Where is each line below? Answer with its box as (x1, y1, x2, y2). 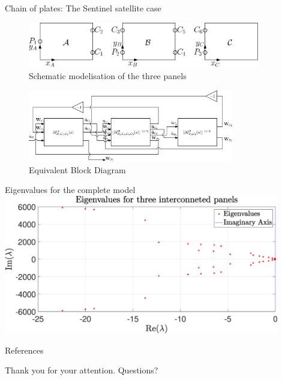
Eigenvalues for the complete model (5, 183, 136, 196)
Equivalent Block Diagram (29, 163, 126, 176)
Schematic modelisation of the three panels (29, 70, 187, 82)
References (5, 343, 44, 356)
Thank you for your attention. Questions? (5, 364, 158, 376)
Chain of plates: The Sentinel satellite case (5, 2, 161, 14)
